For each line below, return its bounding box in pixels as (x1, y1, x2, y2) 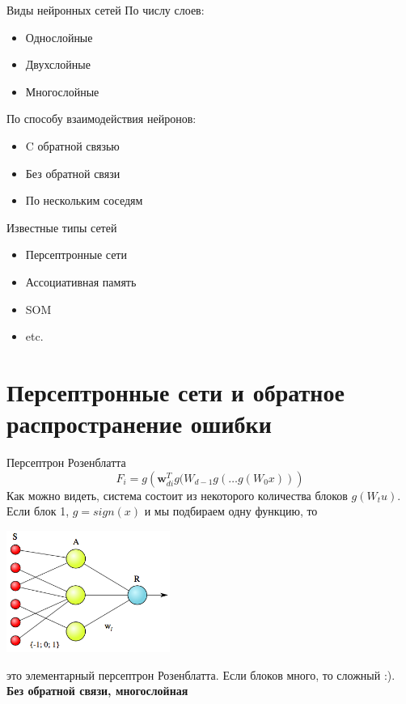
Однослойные (25, 28, 93, 45)
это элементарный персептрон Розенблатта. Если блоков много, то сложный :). (6, 666, 395, 683)
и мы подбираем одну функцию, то (144, 503, 318, 520)
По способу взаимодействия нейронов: (6, 110, 197, 127)
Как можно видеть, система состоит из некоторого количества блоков (6, 486, 348, 503)
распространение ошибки (6, 407, 272, 440)
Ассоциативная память (25, 273, 137, 290)
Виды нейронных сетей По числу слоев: (6, 2, 205, 18)
